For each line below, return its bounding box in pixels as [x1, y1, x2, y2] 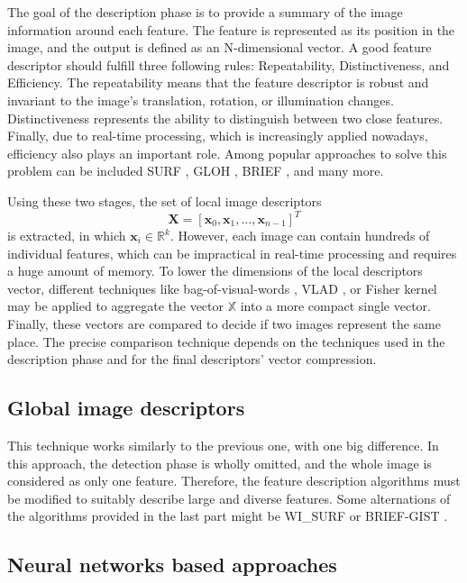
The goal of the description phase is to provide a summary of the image [7, 3, 403, 21]
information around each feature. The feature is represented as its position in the [7, 20, 455, 39]
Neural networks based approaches [7, 551, 337, 578]
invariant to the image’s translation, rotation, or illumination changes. [7, 90, 394, 109]
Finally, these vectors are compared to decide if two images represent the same [7, 314, 441, 332]
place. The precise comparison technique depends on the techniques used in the [7, 332, 445, 351]
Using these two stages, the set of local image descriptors [7, 191, 322, 210]
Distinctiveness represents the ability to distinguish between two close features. [7, 108, 444, 127]
